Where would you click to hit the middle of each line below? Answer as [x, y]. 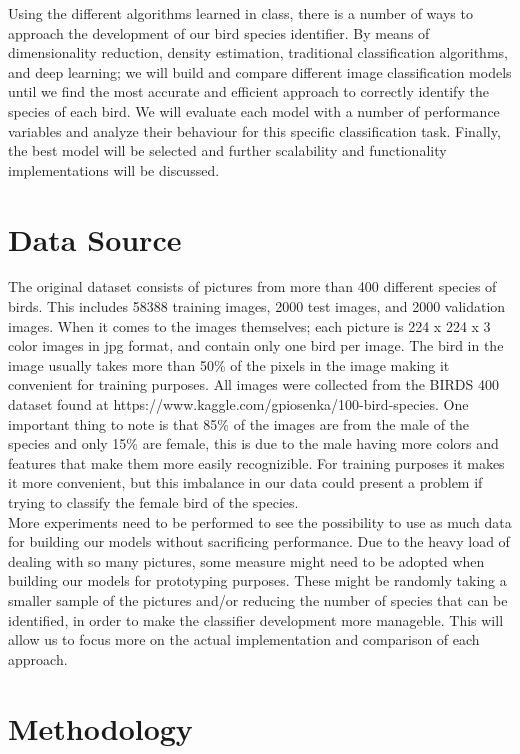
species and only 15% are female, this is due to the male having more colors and [253, 443]
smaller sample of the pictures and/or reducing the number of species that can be [258, 599]
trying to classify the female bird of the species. [153, 502]
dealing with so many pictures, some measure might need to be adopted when [246, 560]
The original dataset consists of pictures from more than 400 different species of [252, 286]
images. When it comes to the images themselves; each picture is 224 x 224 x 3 [249, 325]
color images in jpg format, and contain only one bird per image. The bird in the [256, 345]
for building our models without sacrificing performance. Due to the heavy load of [259, 541]
